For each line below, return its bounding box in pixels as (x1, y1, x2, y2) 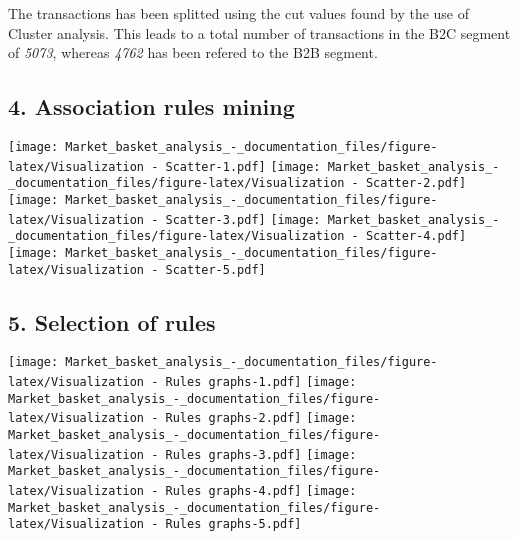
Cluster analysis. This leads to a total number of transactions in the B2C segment (8, 22, 511, 43)
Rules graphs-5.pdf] (165, 517, 302, 532)
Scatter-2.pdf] (365, 176, 467, 191)
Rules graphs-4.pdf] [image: (165, 484, 357, 499)
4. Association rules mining (8, 91, 295, 122)
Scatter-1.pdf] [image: (165, 159, 321, 174)
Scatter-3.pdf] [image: (165, 212, 321, 227)
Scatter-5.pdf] (165, 262, 266, 277)
